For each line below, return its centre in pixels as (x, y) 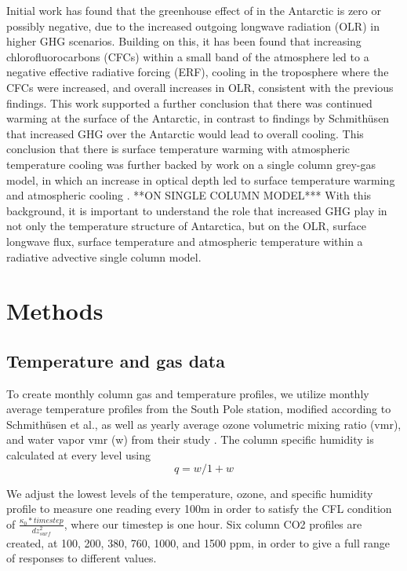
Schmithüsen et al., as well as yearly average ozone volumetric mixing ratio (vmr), (204, 424)
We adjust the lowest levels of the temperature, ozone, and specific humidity (190, 493)
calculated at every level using (79, 455)
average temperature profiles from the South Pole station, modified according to (199, 409)
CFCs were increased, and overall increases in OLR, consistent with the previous (200, 87)
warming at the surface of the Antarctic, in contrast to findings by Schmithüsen (198, 118)
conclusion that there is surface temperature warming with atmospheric (178, 149)
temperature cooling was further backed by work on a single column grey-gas (191, 164)
